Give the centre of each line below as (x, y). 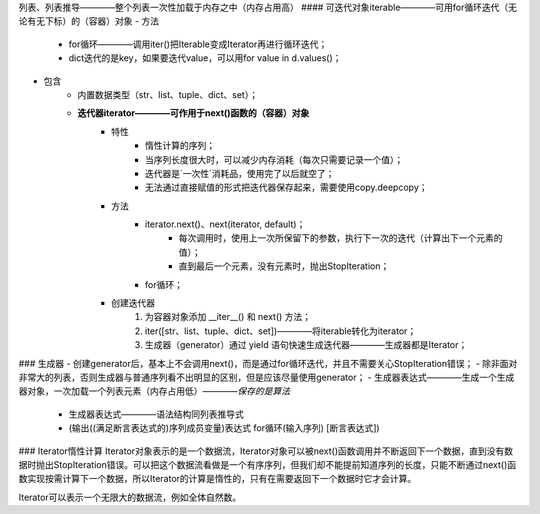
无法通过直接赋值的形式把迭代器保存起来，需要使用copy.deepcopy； (287, 187)
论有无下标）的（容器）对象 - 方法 (89, 21)
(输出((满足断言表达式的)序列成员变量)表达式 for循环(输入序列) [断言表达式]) (224, 428)
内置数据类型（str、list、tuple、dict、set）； (168, 94)
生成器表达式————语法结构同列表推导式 (156, 414)
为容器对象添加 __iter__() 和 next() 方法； (228, 317)
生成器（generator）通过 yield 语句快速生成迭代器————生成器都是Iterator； (306, 345)
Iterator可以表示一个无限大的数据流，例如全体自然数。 (130, 497)
